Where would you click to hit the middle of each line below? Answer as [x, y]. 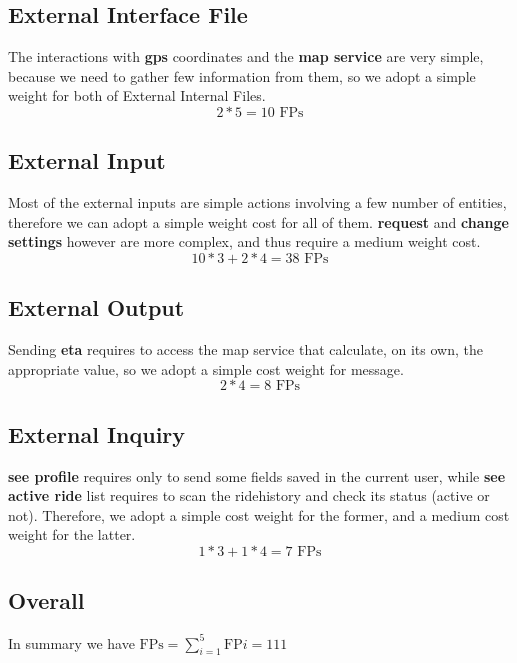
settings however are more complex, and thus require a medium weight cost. [244, 241]
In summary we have [71, 642]
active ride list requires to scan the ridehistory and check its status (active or [249, 495]
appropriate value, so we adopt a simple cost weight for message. [206, 368]
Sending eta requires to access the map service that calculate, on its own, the [245, 349]
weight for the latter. [72, 534]
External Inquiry [97, 433]
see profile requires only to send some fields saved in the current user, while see [257, 475]
